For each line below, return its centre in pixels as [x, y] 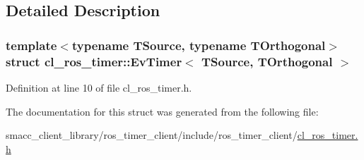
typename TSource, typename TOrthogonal [199, 45]
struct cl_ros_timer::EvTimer [94, 61]
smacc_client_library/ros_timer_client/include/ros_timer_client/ [152, 135]
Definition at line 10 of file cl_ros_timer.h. [99, 87]
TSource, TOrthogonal [267, 61]
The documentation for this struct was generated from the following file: [162, 111]
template [31, 45]
